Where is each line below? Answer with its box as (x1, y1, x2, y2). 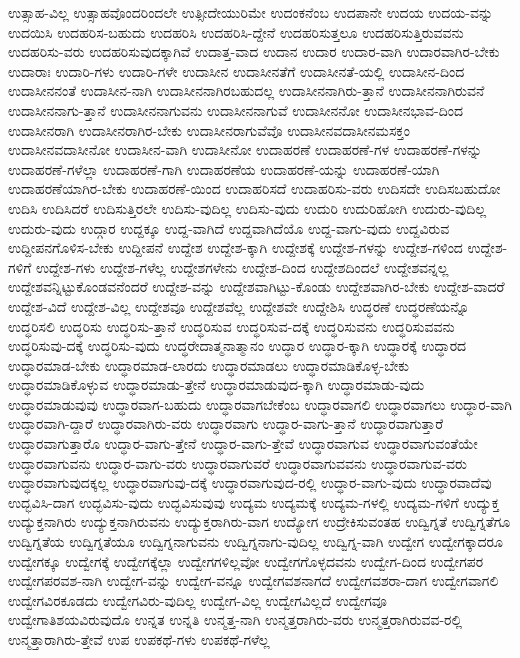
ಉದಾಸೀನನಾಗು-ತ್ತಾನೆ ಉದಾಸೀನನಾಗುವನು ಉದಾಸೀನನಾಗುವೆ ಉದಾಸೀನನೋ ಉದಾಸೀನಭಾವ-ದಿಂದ (8, 99, 463, 120)
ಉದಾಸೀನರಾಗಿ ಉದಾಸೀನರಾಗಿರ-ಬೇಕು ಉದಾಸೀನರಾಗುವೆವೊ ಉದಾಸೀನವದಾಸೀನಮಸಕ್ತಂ (8, 119, 411, 140)
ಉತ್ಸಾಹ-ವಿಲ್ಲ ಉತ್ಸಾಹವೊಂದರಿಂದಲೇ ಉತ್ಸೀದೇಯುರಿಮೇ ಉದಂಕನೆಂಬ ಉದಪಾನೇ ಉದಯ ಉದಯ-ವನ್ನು (8, 2, 494, 22)
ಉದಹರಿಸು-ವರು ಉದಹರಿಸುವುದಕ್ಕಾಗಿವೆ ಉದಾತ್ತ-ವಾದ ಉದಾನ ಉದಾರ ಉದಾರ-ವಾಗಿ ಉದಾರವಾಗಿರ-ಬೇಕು (8, 41, 500, 62)
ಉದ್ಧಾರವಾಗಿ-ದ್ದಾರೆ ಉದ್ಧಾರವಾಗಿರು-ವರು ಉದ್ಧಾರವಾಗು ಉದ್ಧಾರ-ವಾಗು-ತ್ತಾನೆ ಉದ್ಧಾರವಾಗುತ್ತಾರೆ (8, 413, 444, 434)
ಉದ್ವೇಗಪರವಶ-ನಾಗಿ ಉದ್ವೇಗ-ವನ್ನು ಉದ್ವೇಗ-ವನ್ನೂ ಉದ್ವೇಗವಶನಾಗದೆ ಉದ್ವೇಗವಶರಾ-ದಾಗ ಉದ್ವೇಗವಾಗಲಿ (8, 570, 499, 591)
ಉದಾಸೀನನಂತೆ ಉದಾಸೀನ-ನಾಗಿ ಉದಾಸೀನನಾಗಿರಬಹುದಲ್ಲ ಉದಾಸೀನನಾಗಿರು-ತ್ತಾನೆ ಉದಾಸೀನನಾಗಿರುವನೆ (8, 80, 485, 101)
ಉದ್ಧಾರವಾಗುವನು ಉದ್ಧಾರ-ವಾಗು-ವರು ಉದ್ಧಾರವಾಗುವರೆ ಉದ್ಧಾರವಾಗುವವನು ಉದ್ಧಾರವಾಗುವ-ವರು (8, 452, 467, 473)
